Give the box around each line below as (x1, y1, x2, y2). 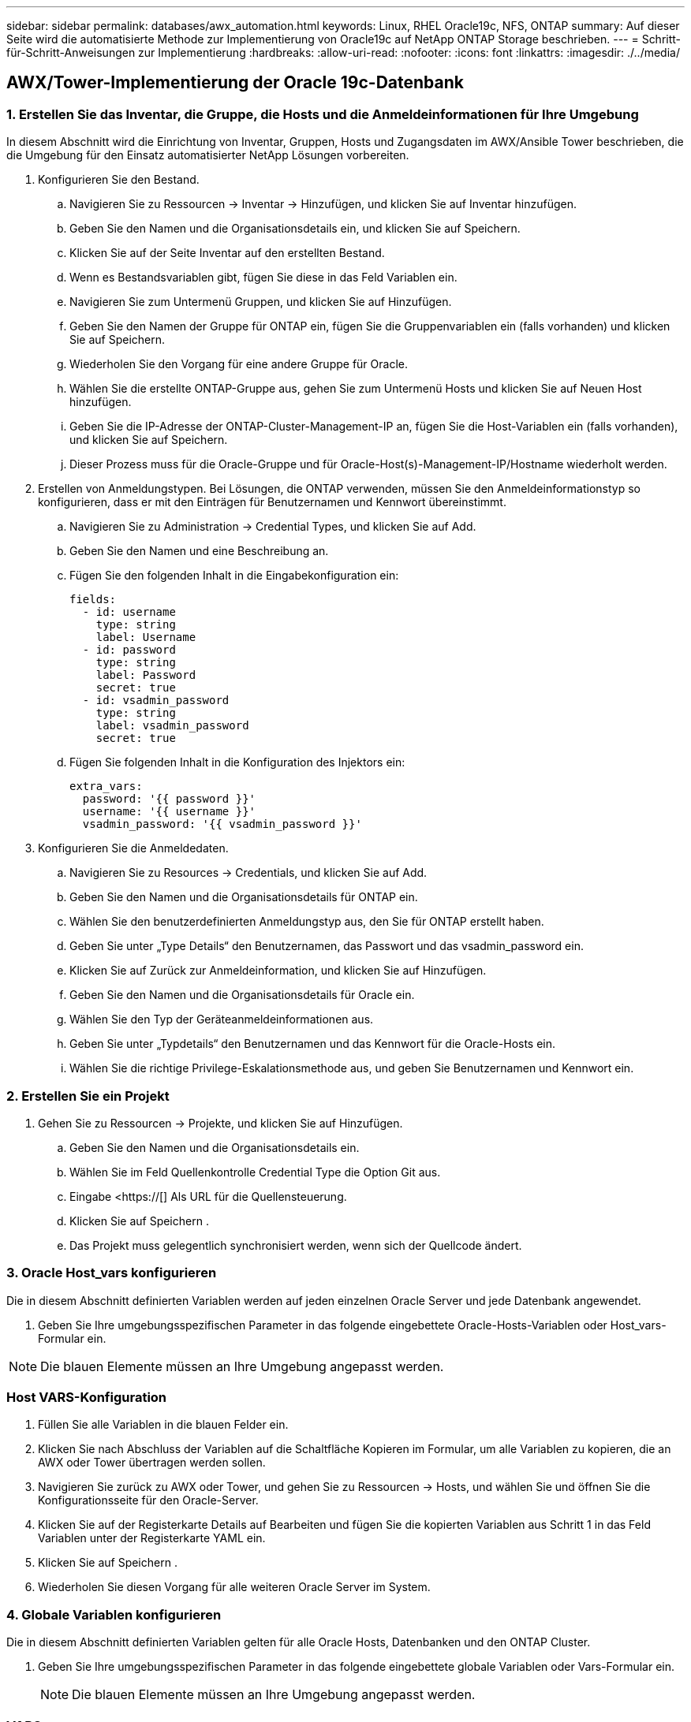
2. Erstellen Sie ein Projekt (6, 1087, 170, 1104)
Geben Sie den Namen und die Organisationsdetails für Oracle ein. (69, 988, 415, 1002)
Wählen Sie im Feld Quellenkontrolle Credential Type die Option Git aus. (69, 1165, 441, 1179)
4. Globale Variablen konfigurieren (6, 1606, 222, 1623)
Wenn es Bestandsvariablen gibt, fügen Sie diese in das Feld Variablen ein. (69, 270, 458, 285)
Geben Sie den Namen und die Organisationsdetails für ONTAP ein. (69, 890, 418, 904)
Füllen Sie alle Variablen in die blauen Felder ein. (38, 1418, 289, 1432)
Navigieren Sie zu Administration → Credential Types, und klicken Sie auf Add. (69, 520, 476, 534)
